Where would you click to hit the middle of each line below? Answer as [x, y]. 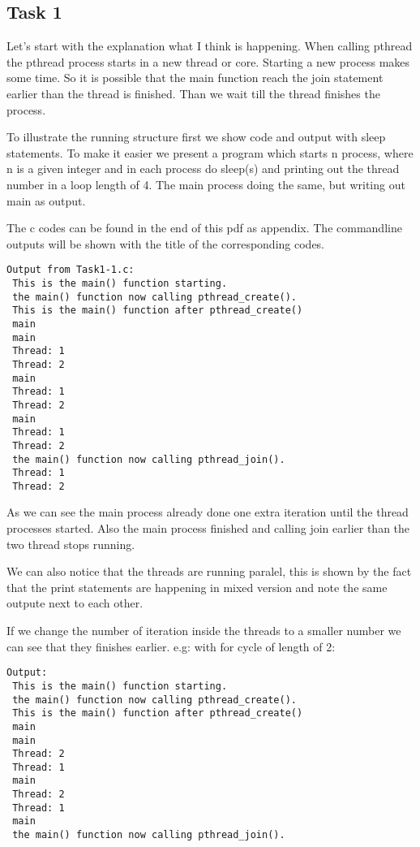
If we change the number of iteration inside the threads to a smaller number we [204, 631]
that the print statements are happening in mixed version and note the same [197, 587]
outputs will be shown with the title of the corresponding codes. [166, 243]
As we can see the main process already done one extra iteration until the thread [208, 512]
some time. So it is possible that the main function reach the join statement [195, 78]
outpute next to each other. [75, 603]
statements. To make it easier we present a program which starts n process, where [210, 152]
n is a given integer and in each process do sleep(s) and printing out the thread [203, 169]
